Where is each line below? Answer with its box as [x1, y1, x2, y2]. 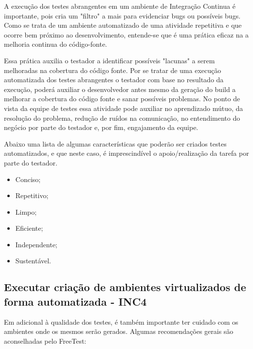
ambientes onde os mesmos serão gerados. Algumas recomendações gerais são [4, 326, 234, 336]
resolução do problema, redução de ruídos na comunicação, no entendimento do [4, 112, 240, 123]
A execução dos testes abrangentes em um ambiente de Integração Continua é [4, 1, 235, 11]
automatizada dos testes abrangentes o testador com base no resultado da [4, 74, 224, 85]
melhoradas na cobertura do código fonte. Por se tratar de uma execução [4, 65, 221, 75]
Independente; [15, 239, 57, 249]
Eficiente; [15, 223, 43, 233]
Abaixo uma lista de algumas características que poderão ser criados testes [4, 138, 227, 148]
